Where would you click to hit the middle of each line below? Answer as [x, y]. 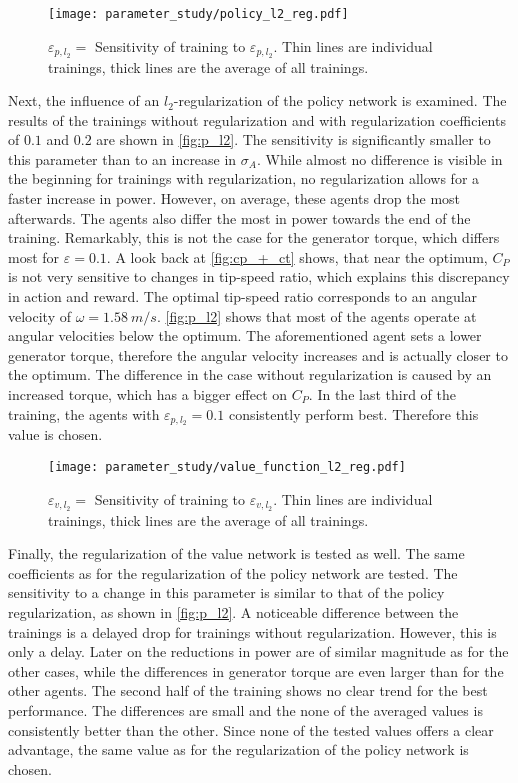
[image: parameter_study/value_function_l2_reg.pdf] [227, 467]
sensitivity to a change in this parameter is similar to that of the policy [226, 592]
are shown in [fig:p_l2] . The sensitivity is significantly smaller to [293, 139]
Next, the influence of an [84, 100]
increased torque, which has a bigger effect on [148, 394]
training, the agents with [84, 413]
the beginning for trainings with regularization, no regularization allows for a [244, 178]
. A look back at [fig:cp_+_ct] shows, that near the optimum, [297, 256]
